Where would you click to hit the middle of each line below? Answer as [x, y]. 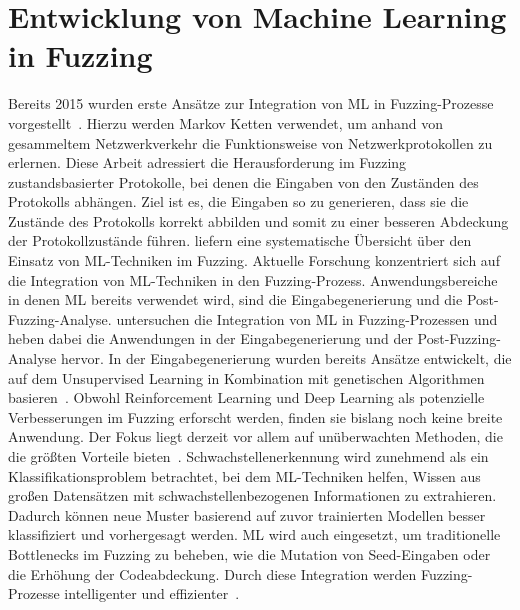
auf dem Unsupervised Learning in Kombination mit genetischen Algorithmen [246, 377]
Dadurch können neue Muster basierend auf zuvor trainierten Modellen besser [247, 514]
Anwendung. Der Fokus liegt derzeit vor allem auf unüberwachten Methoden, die [255, 436]
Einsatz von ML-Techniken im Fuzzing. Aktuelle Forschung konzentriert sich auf [254, 260]
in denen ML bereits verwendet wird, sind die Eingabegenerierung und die [235, 299]
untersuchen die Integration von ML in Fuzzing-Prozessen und [307, 318]
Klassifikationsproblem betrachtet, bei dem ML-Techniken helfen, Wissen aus [244, 475]
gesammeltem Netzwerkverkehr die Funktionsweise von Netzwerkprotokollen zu [250, 142]
